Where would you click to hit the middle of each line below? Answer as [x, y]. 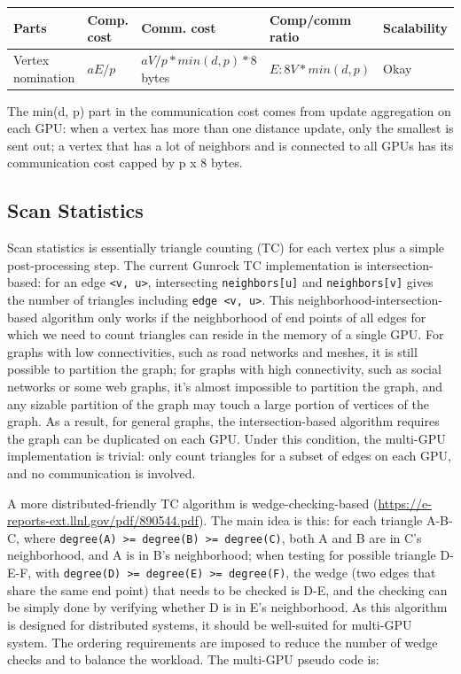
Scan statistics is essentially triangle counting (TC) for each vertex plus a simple [226, 248]
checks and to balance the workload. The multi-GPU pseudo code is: [193, 659]
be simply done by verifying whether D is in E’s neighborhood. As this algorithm [227, 607]
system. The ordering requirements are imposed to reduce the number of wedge [223, 642]
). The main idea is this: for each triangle [311, 520]
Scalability [415, 28]
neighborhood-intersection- [370, 300]
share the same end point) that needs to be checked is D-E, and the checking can [227, 589]
